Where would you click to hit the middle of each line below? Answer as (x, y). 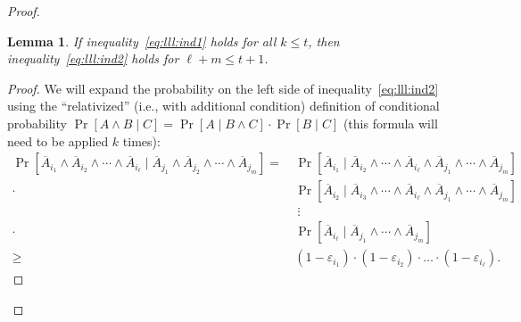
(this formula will (390, 123)
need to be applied (58, 140)
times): (141, 140)
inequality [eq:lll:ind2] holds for (93, 58)
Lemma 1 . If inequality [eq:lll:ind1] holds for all (142, 41)
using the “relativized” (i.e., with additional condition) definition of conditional (223, 106)
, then (324, 41)
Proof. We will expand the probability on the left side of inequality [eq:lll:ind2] (223, 88)
